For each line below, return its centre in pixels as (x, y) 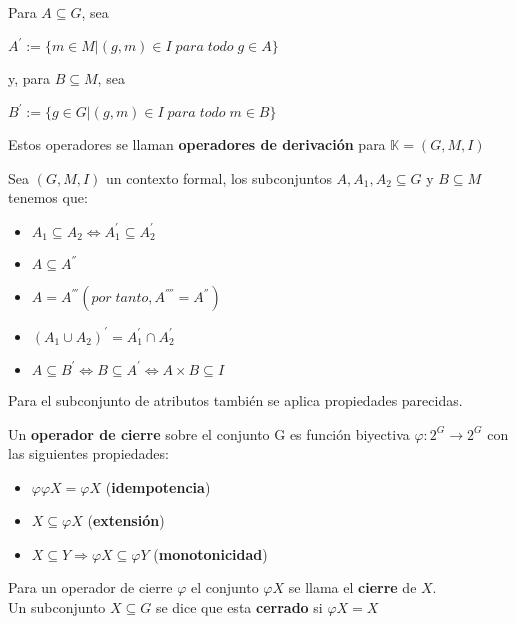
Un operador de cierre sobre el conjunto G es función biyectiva (209, 433)
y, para (29, 78)
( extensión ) (126, 520)
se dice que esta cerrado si (239, 607)
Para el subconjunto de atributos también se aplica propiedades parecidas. (235, 399)
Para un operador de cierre (90, 587)
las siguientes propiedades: (88, 453)
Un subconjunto (57, 607)
